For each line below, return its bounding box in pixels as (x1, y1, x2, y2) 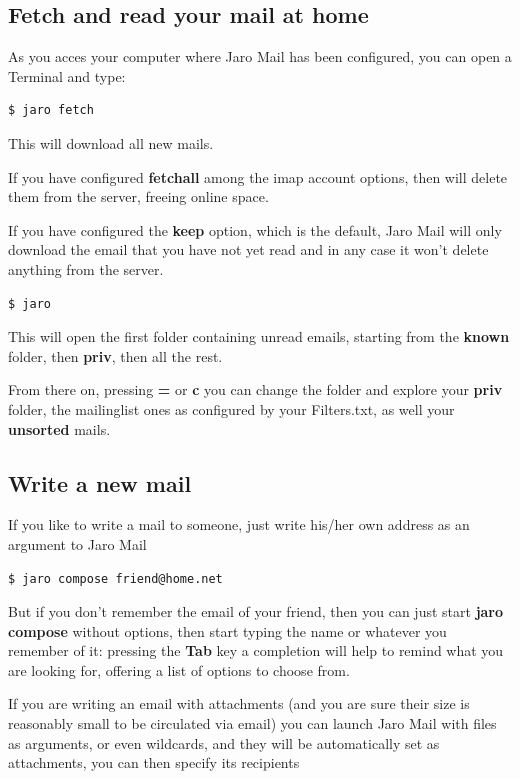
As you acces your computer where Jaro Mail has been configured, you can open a (8, 46, 512, 67)
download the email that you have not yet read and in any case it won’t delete (8, 239, 489, 260)
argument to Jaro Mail (8, 533, 147, 554)
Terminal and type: (8, 65, 126, 86)
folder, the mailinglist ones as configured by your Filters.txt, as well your (8, 398, 455, 419)
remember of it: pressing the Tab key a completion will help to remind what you (8, 640, 504, 661)
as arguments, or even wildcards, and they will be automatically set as (8, 732, 440, 753)
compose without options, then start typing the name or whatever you (8, 620, 447, 641)
